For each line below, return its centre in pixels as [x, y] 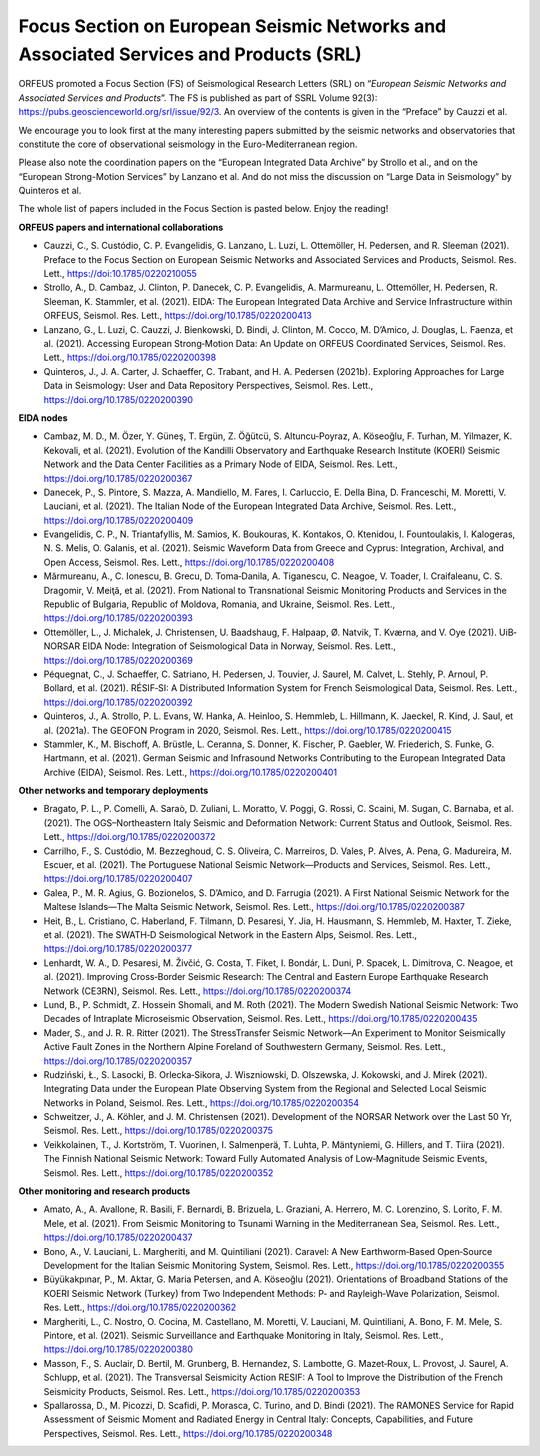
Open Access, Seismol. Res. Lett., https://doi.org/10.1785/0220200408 [189, 562]
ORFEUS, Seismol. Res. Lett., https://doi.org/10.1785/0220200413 [177, 316]
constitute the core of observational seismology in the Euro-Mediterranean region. [188, 144]
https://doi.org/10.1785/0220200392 [118, 702]
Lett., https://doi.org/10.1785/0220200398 [130, 357]
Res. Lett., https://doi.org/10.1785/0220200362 [140, 1307]
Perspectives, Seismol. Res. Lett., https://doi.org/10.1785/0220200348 [188, 1433]
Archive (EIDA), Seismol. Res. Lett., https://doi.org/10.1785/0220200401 [190, 772]
